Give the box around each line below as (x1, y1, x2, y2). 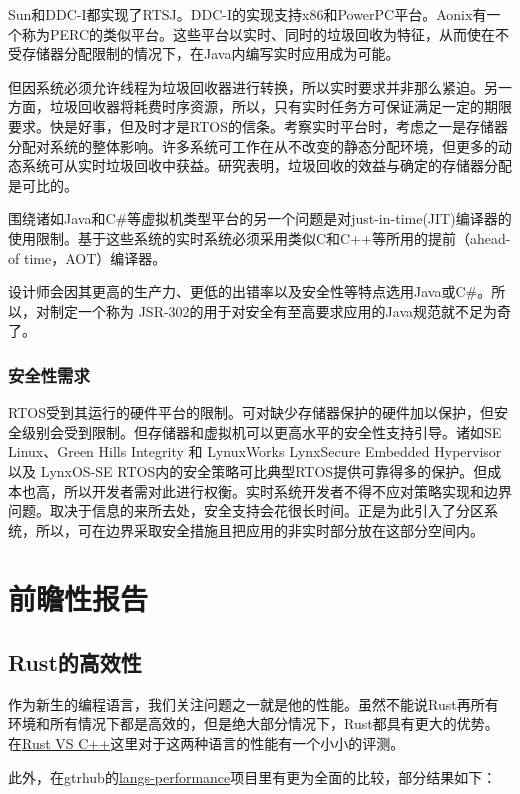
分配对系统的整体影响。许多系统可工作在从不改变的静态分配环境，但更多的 (8, 135, 498, 156)
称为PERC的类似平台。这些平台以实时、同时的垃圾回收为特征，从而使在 (21, 23, 496, 44)
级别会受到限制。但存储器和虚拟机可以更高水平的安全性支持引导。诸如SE (21, 421, 502, 442)
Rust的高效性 (8, 647, 142, 678)
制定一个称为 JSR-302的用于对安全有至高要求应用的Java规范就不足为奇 (49, 300, 512, 321)
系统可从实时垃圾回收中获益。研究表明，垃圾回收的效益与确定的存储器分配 (21, 155, 512, 176)
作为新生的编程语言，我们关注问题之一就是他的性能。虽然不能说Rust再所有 (8, 693, 499, 714)
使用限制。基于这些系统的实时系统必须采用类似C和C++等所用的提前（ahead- (8, 227, 511, 248)
